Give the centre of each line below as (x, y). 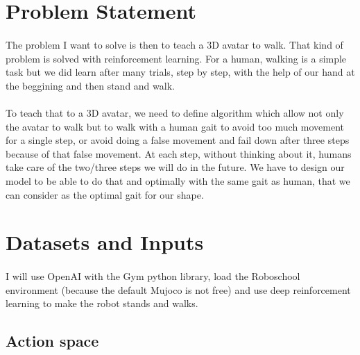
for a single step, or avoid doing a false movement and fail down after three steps (178, 140)
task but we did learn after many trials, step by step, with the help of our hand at (180, 72)
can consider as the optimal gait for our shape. (105, 194)
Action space (52, 341)
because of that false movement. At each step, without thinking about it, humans (179, 153)
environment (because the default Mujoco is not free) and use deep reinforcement (178, 289)
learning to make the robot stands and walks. (102, 303)
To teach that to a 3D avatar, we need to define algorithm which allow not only (175, 112)
